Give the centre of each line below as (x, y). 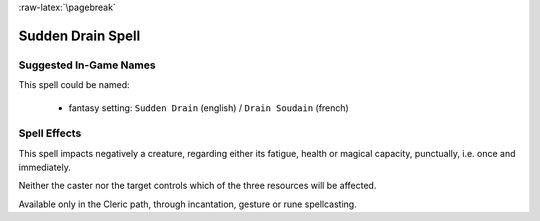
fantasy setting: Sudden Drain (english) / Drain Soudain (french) (208, 107)
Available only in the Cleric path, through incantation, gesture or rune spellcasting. (187, 204)
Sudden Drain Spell (79, 35)
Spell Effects (50, 133)
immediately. (45, 167)
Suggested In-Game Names (87, 65)
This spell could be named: (74, 85)
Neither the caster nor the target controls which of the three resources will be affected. (197, 186)
